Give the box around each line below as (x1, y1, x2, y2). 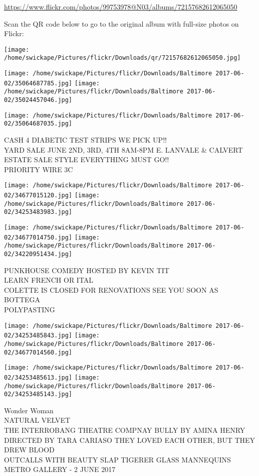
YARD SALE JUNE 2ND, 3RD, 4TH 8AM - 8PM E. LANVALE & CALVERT (4, 144, 243, 155)
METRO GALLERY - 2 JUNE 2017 (4, 464, 116, 474)
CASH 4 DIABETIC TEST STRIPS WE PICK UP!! (4, 135, 167, 145)
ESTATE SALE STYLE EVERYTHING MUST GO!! (4, 154, 169, 165)
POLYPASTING (4, 304, 55, 315)
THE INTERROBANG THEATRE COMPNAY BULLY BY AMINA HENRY (4, 425, 245, 435)
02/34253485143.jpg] (4, 391, 73, 398)
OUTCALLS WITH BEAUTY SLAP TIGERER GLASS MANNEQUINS (4, 454, 231, 464)
